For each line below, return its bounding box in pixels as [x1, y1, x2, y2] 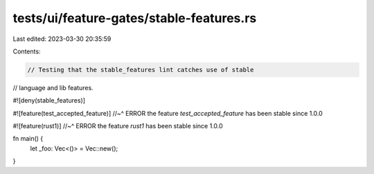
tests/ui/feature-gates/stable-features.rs [12, 10, 257, 26]
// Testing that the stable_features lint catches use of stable [27, 66, 254, 73]
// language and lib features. [12, 83, 93, 92]
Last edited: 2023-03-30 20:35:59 [12, 35, 112, 43]
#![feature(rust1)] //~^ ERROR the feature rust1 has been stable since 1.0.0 [12, 122, 223, 130]
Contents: [12, 47, 41, 55]
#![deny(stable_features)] [12, 96, 86, 105]
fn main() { [12, 134, 44, 143]
